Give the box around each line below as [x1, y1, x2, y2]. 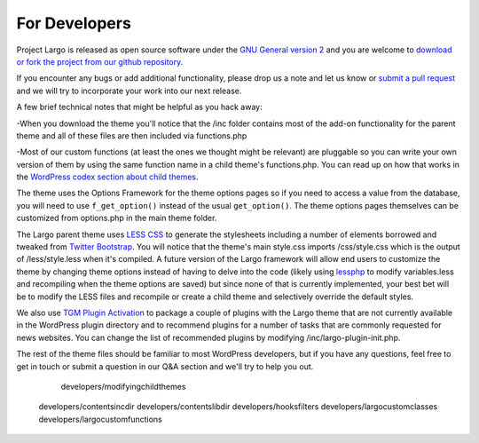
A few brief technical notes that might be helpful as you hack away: [16, 102, 263, 113]
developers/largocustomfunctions [38, 414, 163, 424]
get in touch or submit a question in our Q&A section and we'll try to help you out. [16, 360, 314, 372]
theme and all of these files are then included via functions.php [16, 130, 247, 141]
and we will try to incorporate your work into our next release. [16, 85, 242, 96]
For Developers [16, 13, 132, 33]
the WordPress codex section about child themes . [16, 171, 199, 182]
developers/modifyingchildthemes [60, 381, 186, 392]
